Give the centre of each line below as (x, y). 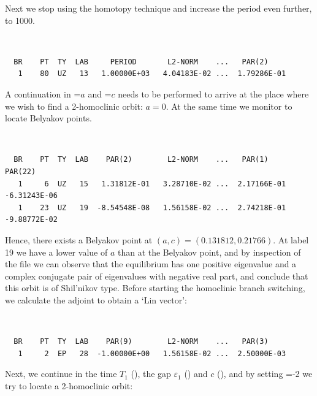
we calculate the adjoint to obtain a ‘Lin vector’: (96, 299)
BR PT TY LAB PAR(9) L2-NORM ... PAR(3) (141, 342)
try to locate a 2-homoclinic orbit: (69, 385)
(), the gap (151, 374)
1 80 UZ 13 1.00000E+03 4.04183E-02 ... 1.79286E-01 (152, 74)
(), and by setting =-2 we (265, 374)
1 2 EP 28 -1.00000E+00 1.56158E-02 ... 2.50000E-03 (152, 353)
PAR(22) (21, 171)
